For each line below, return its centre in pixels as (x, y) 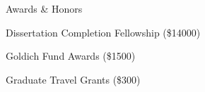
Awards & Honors (44, 8)
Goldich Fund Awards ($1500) (71, 56)
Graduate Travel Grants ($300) (73, 79)
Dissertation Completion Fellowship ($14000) (103, 32)
